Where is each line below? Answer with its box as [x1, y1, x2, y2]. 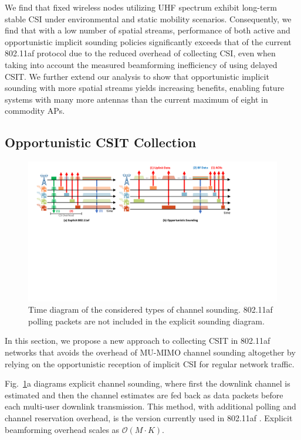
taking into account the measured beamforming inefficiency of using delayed [5, 58, 278, 70]
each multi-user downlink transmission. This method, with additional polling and [5, 400, 296, 412]
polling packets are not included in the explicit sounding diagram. [28, 314, 265, 327]
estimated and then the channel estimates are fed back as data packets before [5, 388, 283, 401]
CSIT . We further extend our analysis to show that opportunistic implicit [5, 70, 269, 82]
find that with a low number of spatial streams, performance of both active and [5, 24, 290, 36]
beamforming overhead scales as [5, 423, 120, 435]
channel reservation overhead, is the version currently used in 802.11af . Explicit [5, 411, 293, 424]
